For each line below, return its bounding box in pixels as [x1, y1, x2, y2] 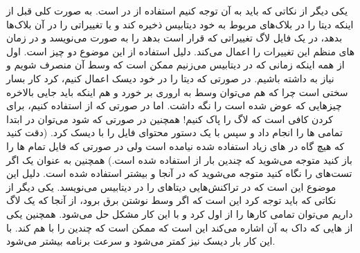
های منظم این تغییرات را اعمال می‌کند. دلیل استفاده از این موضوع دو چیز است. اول [6, 44, 355, 58]
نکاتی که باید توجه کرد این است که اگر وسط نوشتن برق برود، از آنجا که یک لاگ [6, 193, 336, 207]
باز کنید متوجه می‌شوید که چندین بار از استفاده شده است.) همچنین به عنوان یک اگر [6, 152, 352, 167]
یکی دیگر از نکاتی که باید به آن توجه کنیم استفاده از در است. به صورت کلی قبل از [6, 3, 348, 17]
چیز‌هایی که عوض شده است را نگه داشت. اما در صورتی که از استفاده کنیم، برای [6, 98, 342, 113]
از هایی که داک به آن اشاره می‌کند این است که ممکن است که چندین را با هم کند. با [6, 220, 353, 234]
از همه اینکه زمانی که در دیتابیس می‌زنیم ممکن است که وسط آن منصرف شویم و [6, 57, 345, 72]
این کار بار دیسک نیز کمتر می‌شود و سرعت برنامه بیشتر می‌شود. [6, 234, 276, 248]
